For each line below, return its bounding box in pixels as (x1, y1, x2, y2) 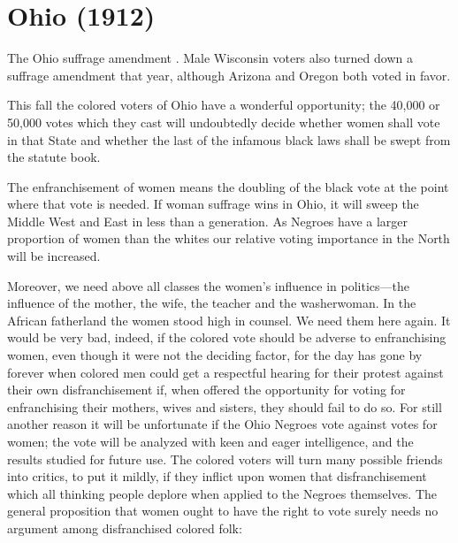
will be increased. (7, 247, 101, 265)
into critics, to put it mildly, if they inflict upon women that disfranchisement (7, 467, 427, 486)
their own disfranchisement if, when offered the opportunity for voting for (7, 380, 406, 399)
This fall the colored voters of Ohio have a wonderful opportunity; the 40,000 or (7, 96, 440, 114)
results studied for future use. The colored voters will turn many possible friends (7, 449, 443, 468)
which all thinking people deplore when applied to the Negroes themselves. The (7, 484, 438, 502)
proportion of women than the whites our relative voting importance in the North (7, 229, 450, 248)
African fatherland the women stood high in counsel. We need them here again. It (7, 310, 451, 329)
